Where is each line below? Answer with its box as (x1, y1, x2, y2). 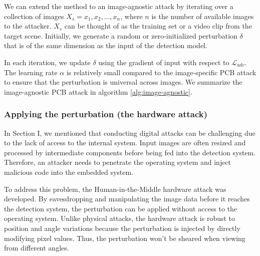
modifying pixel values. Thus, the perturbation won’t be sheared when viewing (4, 232, 245, 243)
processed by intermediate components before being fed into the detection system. (4, 147, 256, 157)
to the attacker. (4, 21, 52, 31)
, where (120, 11, 143, 21)
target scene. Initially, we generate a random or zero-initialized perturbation (4, 30, 237, 41)
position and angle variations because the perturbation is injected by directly (4, 222, 240, 233)
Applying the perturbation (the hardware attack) (4, 108, 208, 120)
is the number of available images (151, 11, 254, 21)
